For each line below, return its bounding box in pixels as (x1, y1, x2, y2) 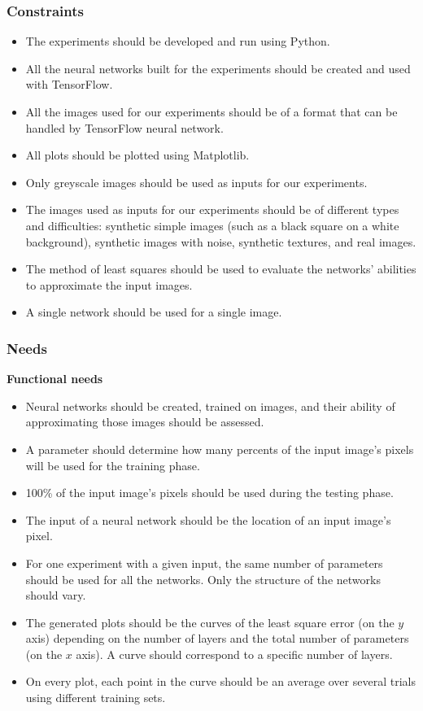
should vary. (25, 587, 86, 604)
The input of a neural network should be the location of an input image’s (25, 511, 391, 528)
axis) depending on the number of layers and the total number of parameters (25, 630, 409, 647)
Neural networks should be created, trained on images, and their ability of (25, 397, 395, 414)
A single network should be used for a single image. (25, 303, 282, 321)
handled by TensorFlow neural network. (25, 119, 224, 136)
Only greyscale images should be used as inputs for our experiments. (25, 173, 368, 190)
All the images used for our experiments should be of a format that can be (25, 103, 398, 120)
